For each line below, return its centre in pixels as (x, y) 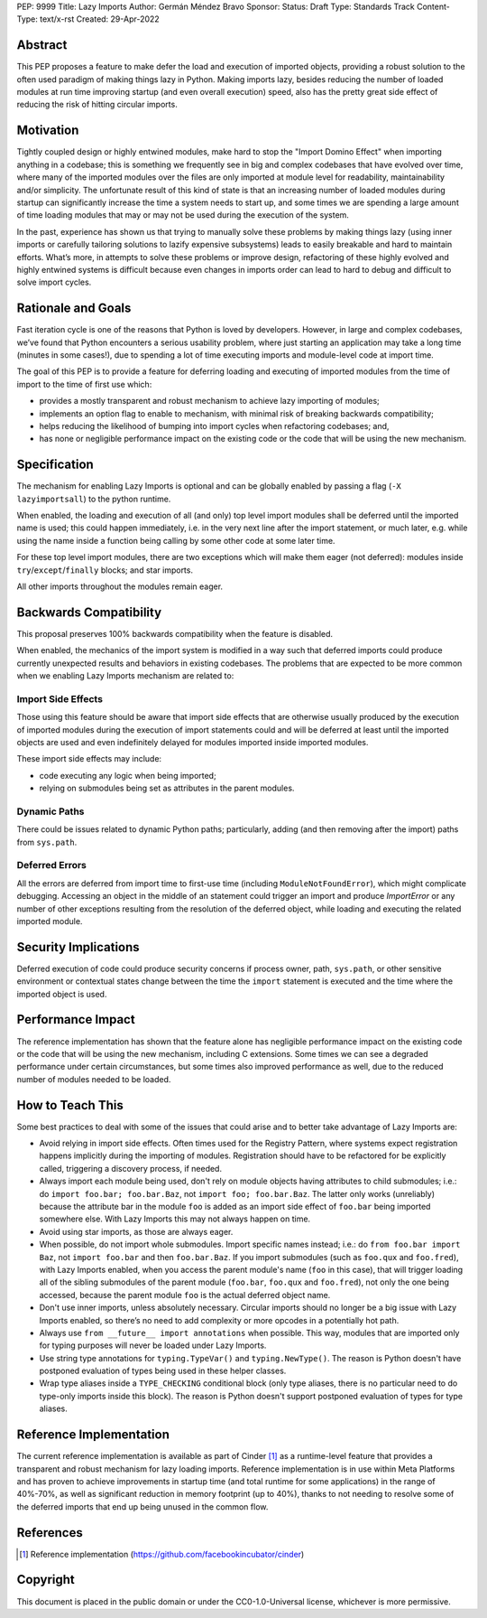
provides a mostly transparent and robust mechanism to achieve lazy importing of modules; (210, 401)
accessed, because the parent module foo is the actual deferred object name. (185, 1295)
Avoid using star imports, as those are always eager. (136, 1231)
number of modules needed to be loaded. (94, 1079)
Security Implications (78, 947)
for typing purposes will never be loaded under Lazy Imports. (153, 1345)
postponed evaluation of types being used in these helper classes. (163, 1371)
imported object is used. (62, 994)
